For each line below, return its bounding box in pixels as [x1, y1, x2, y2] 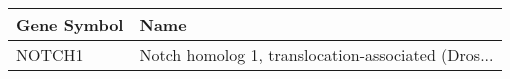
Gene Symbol [16, 13, 124, 36]
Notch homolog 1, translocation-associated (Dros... [139, 43, 494, 66]
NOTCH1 [16, 43, 84, 66]
